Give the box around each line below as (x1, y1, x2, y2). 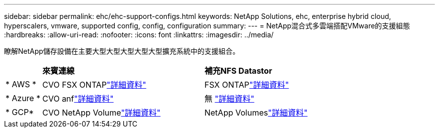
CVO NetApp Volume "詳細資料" (42, 108, 161, 118)
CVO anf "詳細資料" (42, 94, 114, 104)
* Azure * (6, 93, 41, 103)
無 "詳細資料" (204, 94, 255, 104)
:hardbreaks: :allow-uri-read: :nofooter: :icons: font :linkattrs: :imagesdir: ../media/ (4, 30, 274, 39)
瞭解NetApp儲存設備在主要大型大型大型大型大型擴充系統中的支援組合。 (4, 47, 240, 55)
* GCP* (6, 107, 34, 117)
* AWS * (6, 79, 37, 89)
